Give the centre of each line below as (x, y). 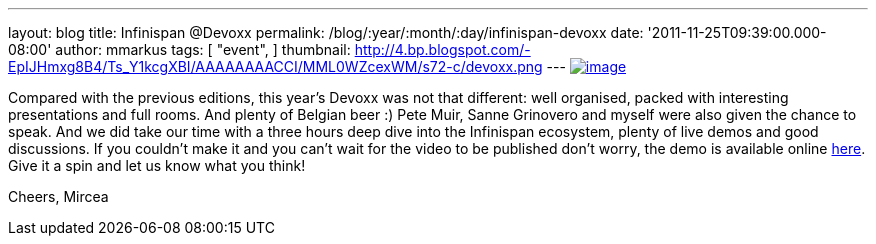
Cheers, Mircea (58, 196)
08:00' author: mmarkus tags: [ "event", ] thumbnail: (179, 49)
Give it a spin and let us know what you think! (157, 165)
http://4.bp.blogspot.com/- (442, 49)
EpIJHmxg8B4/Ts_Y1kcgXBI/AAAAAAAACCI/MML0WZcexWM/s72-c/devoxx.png (275, 66)
